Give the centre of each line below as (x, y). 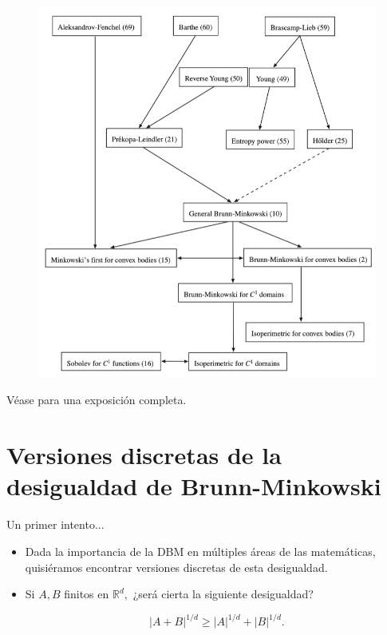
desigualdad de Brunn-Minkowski (194, 486)
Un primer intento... (55, 524)
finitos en (87, 594)
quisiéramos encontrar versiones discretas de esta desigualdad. (176, 567)
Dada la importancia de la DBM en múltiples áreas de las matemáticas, (200, 551)
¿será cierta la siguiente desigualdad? (223, 594)
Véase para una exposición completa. (97, 400)
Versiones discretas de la (144, 455)
